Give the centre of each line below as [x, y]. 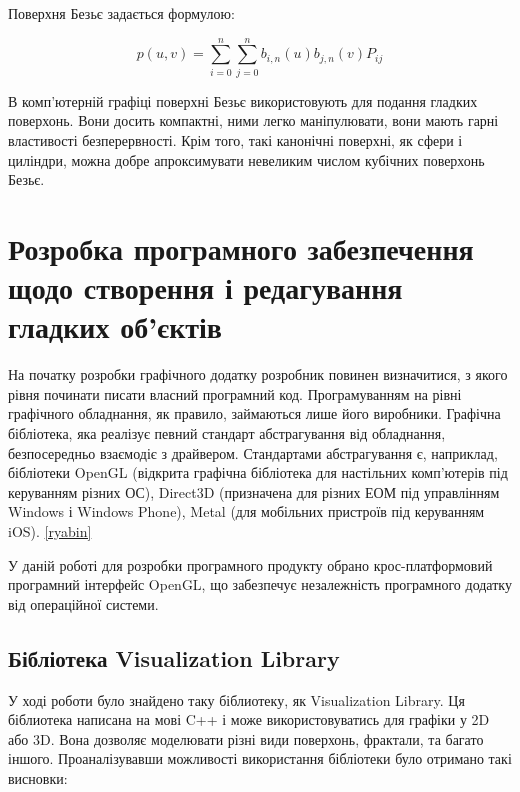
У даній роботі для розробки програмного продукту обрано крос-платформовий [250, 564]
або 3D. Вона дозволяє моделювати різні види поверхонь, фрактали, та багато [246, 738]
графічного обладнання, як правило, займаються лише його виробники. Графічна [254, 413]
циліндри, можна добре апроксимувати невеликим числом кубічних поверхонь [246, 159]
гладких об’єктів [115, 326]
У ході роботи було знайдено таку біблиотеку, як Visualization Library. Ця [236, 699]
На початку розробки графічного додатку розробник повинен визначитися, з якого [258, 374]
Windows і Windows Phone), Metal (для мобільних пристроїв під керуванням [246, 511]
